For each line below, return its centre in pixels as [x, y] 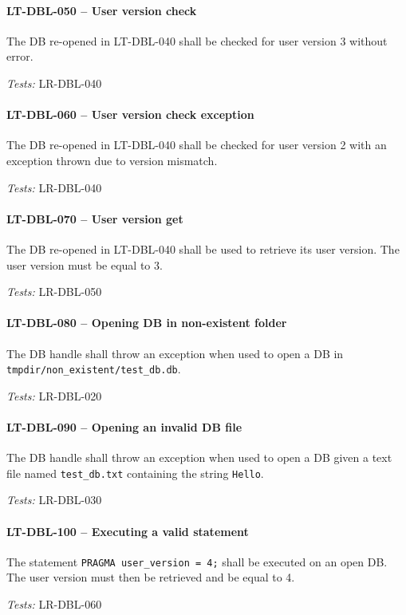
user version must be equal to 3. [85, 264]
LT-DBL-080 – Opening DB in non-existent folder [147, 323]
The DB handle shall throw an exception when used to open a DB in [175, 353]
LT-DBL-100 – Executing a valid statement [128, 531]
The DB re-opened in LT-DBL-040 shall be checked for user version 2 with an [197, 145]
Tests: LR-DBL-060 [54, 604]
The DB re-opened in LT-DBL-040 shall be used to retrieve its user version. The [203, 248]
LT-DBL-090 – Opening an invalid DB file [124, 426]
